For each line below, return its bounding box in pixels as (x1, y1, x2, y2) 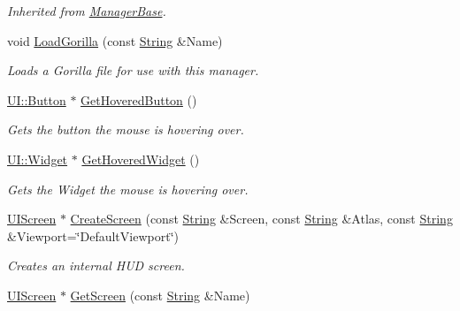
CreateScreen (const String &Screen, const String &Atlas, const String (70, 209, 453, 228)
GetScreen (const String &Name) (70, 285, 250, 304)
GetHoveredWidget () (81, 149, 200, 168)
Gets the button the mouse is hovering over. (7, 120, 244, 139)
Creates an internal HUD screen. (7, 256, 185, 275)
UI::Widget (7, 149, 68, 168)
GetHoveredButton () (80, 90, 197, 109)
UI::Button (7, 90, 66, 109)
